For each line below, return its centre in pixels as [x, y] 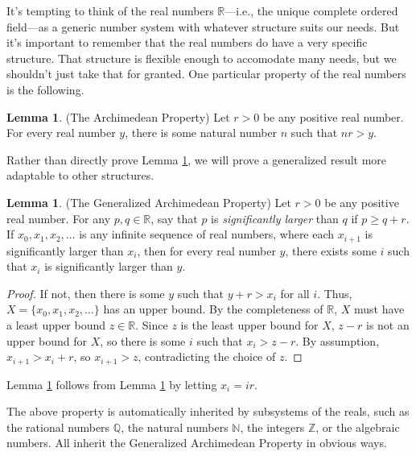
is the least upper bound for [249, 324]
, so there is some [143, 340]
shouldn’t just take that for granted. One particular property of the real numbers [206, 74]
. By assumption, [338, 340]
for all [295, 293]
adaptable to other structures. [80, 175]
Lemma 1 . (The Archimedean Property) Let [118, 116]
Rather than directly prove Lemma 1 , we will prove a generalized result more [197, 159]
